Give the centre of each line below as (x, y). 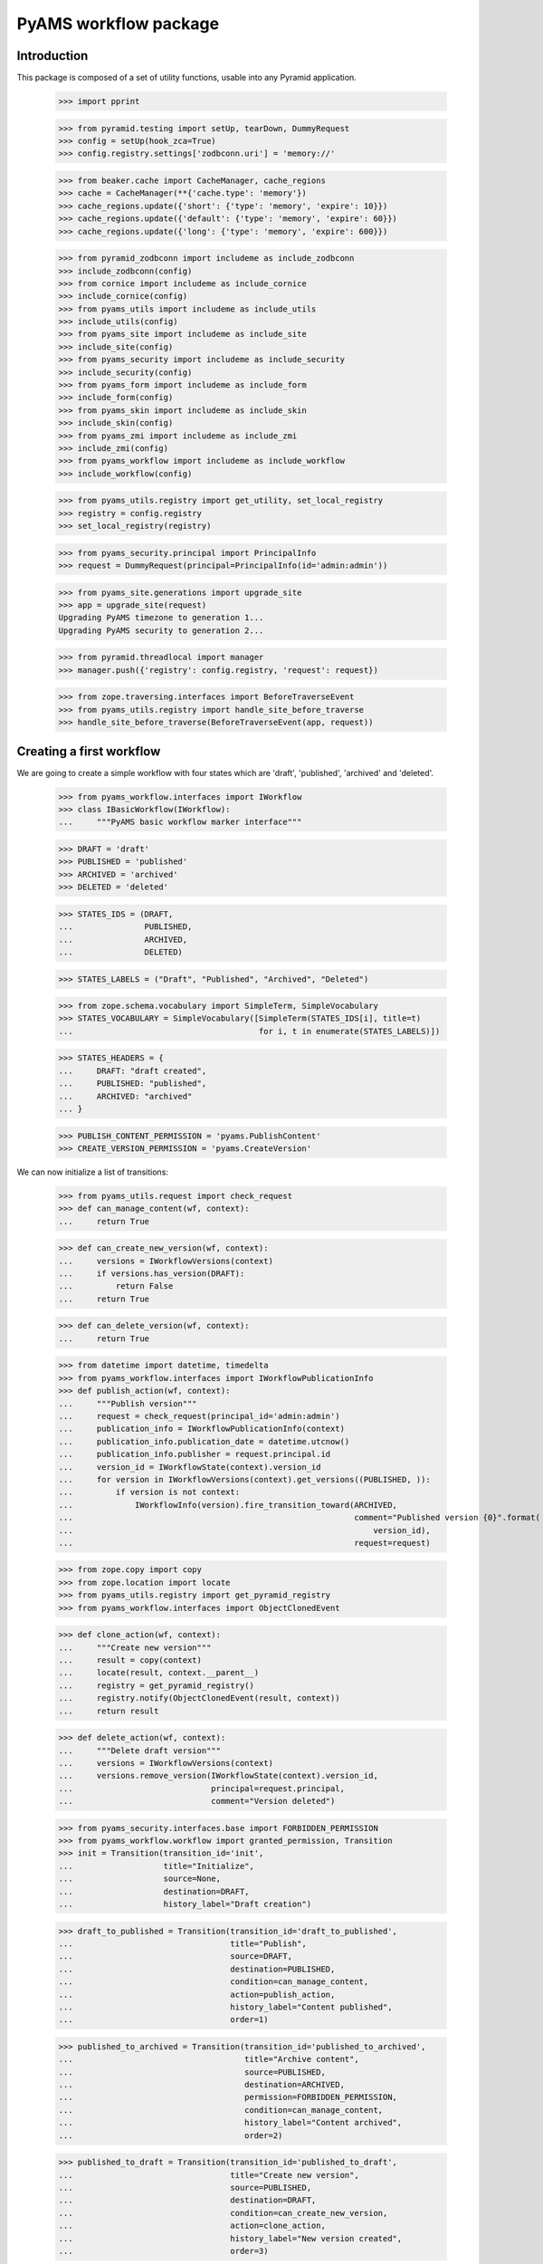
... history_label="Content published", (225, 2007)
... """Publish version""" (128, 1403)
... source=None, (140, 1879)
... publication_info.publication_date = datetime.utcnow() (204, 1441)
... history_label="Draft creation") (185, 1904)
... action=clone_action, (192, 2226)
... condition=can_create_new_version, (223, 2213)
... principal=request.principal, (202, 1788)
